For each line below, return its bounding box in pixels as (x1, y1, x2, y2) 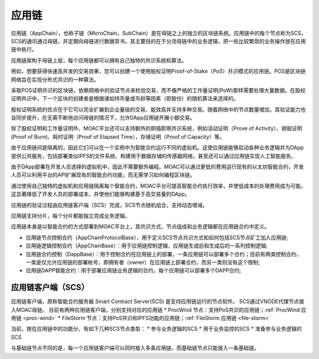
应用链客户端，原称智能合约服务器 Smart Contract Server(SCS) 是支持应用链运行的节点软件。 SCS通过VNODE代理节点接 (11, 298, 304, 305)
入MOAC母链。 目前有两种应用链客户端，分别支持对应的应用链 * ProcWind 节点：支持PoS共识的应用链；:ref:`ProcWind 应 (11, 306, 307, 313)
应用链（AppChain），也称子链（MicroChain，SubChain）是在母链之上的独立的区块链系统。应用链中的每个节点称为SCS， (11, 30, 307, 37)
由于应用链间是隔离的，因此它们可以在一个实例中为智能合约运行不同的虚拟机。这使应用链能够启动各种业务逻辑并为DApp (11, 144, 304, 151)
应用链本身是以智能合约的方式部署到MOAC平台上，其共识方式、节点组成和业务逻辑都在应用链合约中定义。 (11, 223, 270, 230)
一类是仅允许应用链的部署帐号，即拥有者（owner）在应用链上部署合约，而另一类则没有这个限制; (25, 259, 260, 266)
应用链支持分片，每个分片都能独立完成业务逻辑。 (11, 212, 130, 219)
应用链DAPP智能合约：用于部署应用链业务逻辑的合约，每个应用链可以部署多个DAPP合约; (25, 267, 242, 274)
